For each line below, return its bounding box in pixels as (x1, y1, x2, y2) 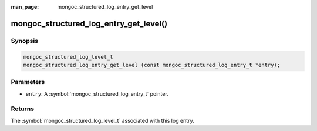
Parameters (11, 78, 45, 86)
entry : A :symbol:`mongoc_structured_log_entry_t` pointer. (25, 90, 168, 97)
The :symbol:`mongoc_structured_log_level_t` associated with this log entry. (11, 117, 194, 124)
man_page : (11, 4, 39, 10)
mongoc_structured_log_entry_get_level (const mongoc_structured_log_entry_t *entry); (23, 62, 281, 68)
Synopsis (11, 36, 38, 45)
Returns (11, 105, 35, 113)
